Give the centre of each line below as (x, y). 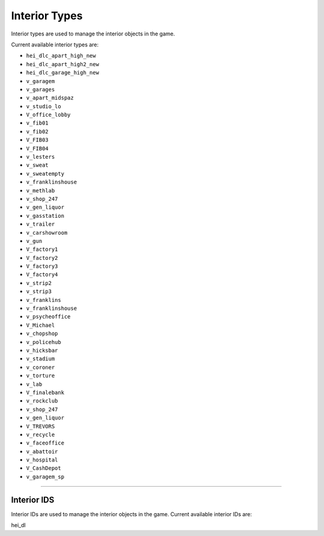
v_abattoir (42, 451)
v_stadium (40, 359)
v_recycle (40, 434)
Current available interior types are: (55, 45)
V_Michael (40, 325)
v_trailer (40, 224)
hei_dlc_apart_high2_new (62, 64)
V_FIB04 (37, 148)
